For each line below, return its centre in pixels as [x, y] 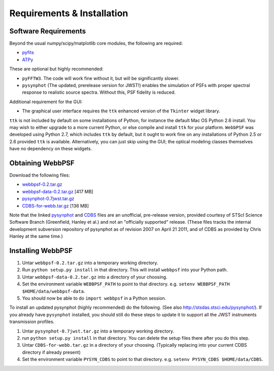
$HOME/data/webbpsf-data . [54, 291]
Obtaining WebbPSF [42, 163]
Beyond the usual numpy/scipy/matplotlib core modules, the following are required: [96, 44]
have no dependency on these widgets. [51, 149]
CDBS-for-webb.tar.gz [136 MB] [55, 205]
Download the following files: [40, 175]
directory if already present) [51, 352]
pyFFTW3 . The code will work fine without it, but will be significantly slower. [101, 78]
